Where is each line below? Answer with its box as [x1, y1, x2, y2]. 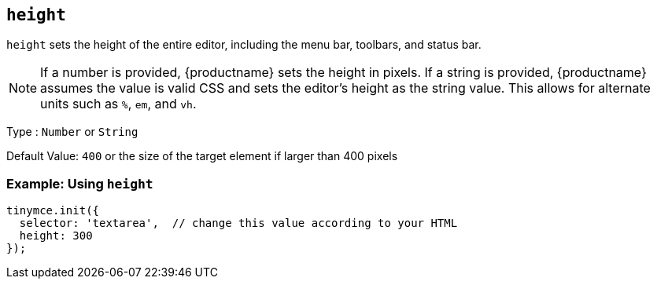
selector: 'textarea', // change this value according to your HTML [19, 217, 458, 230]
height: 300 [19, 229, 93, 243]
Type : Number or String [6, 125, 138, 139]
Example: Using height [6, 175, 153, 192]
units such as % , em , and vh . [40, 96, 197, 112]
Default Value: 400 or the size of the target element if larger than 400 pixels [6, 149, 398, 163]
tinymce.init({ [6, 204, 100, 217]
